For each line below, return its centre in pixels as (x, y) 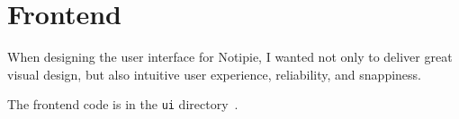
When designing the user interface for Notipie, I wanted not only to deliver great (230, 57)
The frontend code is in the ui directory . (123, 104)
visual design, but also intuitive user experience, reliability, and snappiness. (214, 74)
